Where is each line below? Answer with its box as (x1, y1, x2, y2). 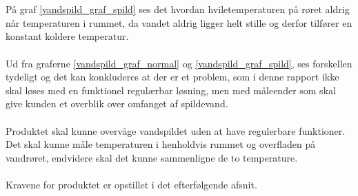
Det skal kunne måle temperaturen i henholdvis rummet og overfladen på (6, 137, 316, 151)
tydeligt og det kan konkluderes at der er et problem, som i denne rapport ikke (6, 69, 339, 84)
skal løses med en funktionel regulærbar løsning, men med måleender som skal (6, 83, 336, 97)
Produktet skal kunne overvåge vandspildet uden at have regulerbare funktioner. (6, 123, 346, 138)
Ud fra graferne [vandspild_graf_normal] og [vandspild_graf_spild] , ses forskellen (6, 56, 352, 70)
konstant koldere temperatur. (6, 29, 129, 43)
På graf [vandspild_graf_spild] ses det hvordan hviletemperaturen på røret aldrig (6, 2, 350, 17)
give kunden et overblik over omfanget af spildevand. (6, 96, 228, 111)
